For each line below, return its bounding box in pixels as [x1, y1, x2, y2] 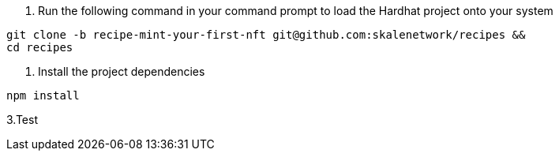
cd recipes [6, 41, 73, 54]
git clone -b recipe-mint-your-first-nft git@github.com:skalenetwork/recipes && [6, 28, 526, 41]
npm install [6, 89, 80, 102]
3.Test [6, 113, 38, 126]
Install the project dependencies [38, 65, 205, 78]
